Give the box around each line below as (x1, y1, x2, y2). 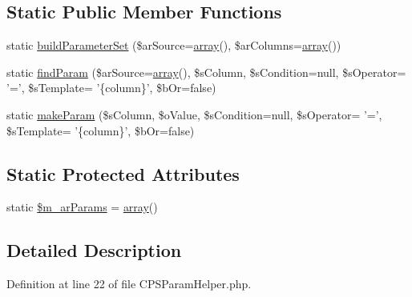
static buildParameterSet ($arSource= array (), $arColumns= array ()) (6, 37, 341, 54)
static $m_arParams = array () (6, 199, 158, 215)
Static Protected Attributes (6, 161, 240, 186)
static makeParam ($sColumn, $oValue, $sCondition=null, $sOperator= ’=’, (6, 106, 382, 122)
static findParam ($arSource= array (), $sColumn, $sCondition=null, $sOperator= (6, 63, 406, 80)
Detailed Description (6, 238, 182, 263)
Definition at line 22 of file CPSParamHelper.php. (6, 275, 252, 292)
